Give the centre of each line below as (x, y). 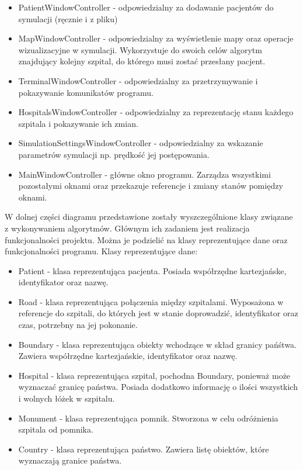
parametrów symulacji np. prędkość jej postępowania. (114, 154)
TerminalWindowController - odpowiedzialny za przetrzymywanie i (138, 80)
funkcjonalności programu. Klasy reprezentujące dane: (101, 251)
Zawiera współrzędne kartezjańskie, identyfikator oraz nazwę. (128, 356)
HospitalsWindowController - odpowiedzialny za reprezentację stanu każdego (156, 112)
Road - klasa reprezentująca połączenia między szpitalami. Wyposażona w (151, 301)
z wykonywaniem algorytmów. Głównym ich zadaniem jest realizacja (127, 228)
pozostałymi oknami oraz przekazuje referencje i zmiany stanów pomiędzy (151, 186)
